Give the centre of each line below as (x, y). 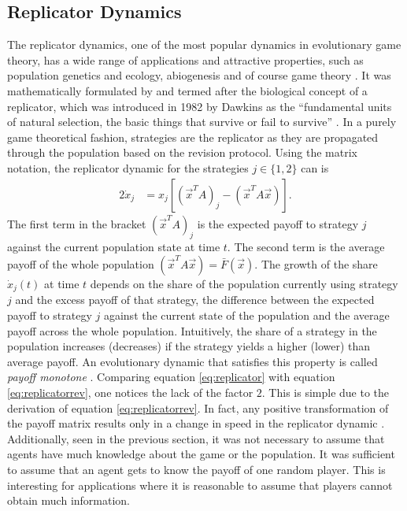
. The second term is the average (306, 247)
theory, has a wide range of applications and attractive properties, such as (185, 59)
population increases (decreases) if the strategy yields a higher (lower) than (189, 346)
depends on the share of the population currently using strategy (244, 283)
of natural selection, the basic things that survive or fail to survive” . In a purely (202, 122)
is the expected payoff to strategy (278, 223)
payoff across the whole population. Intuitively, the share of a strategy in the (192, 330)
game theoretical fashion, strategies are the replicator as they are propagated (193, 137)
